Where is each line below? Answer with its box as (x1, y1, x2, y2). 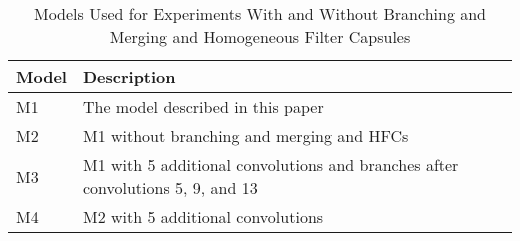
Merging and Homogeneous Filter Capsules (109, 25, 411, 48)
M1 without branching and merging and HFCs (82, 124, 409, 147)
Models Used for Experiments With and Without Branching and (33, 2, 487, 25)
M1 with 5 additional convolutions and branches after (82, 153, 459, 176)
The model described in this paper (82, 95, 324, 118)
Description (82, 65, 176, 88)
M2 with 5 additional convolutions (82, 205, 324, 228)
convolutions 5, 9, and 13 (82, 176, 258, 199)
